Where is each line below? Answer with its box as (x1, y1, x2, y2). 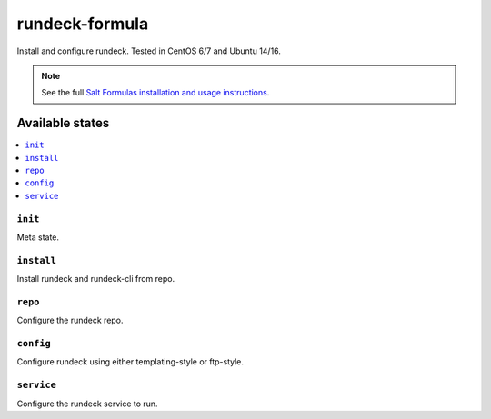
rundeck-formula (16, 14, 149, 34)
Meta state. (16, 232, 59, 243)
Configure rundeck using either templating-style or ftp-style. (16, 356, 245, 367)
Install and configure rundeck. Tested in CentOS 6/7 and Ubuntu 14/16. (16, 45, 282, 56)
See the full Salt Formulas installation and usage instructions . (41, 87, 270, 98)
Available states (16, 115, 110, 131)
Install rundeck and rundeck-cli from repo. (16, 274, 175, 284)
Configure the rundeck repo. (16, 314, 124, 326)
